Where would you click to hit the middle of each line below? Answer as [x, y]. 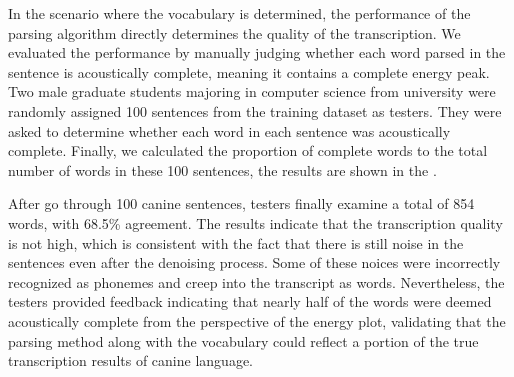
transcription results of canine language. [130, 360]
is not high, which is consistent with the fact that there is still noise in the [236, 242]
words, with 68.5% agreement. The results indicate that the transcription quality [255, 222]
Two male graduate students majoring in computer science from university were [252, 91]
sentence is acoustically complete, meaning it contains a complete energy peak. [249, 71]
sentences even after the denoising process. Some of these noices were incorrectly [254, 262]
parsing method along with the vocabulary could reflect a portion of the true [243, 340]
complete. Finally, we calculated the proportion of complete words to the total [248, 150]
